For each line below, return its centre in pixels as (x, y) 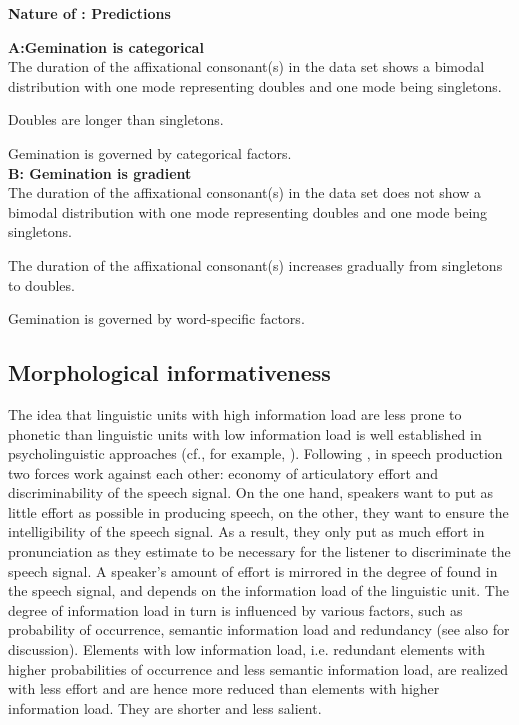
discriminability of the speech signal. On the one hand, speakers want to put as (251, 492)
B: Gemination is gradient (100, 172)
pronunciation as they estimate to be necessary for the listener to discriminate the (259, 551)
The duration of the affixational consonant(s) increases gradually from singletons (255, 264)
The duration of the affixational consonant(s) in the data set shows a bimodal (246, 66)
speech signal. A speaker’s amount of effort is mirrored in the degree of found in (253, 570)
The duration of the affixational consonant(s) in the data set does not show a (244, 192)
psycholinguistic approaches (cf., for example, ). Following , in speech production (255, 453)
